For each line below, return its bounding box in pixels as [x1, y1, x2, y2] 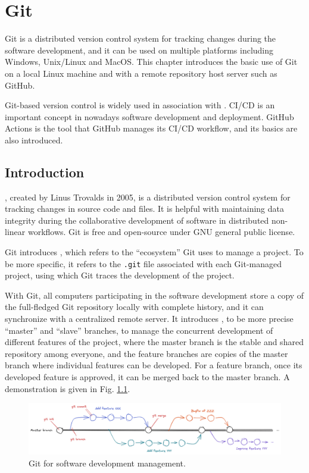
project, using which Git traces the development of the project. [5, 269, 235, 281]
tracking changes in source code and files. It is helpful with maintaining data [5, 202, 285, 215]
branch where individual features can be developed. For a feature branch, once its [5, 359, 302, 371]
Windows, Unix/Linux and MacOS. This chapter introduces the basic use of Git [5, 55, 298, 68]
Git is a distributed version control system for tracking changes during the [5, 32, 276, 45]
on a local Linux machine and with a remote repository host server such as [5, 67, 277, 79]
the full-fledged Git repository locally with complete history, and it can [5, 300, 264, 313]
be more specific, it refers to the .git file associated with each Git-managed [5, 257, 282, 270]
